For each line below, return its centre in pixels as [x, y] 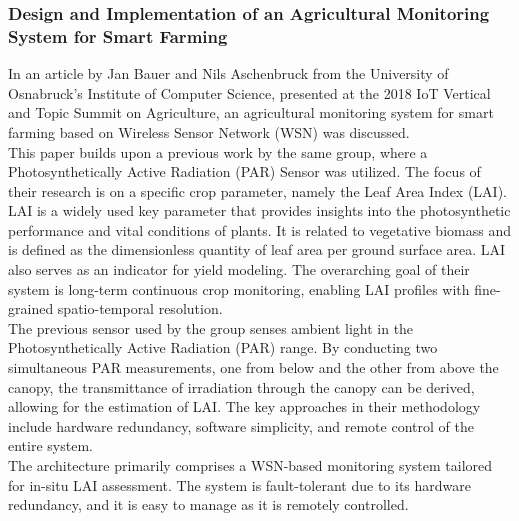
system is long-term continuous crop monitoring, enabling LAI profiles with [239, 288]
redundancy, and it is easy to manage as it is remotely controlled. [208, 504]
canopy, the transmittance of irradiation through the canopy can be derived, [241, 386]
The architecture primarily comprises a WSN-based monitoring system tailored [250, 465]
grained [31, 308]
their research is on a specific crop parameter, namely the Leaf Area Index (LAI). [258, 190]
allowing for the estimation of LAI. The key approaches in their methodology [244, 406]
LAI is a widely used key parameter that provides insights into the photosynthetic [259, 210]
